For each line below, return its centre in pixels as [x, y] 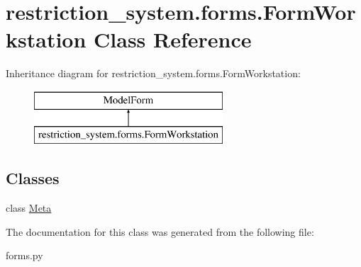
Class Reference [173, 39]
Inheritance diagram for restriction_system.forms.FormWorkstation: [153, 73]
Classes [33, 178]
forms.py [24, 255]
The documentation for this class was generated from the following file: [160, 231]
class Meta [29, 208]
